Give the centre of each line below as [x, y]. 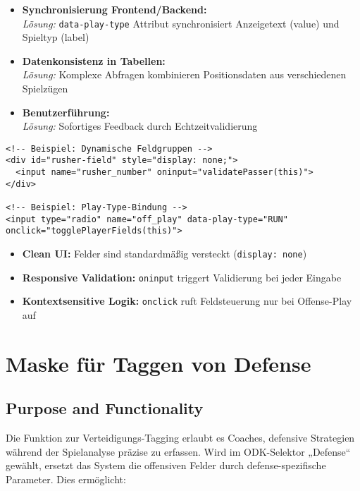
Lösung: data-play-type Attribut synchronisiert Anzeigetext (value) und [181, 23]
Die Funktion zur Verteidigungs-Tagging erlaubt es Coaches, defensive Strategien [180, 438]
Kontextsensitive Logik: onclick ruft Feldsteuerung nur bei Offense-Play [187, 301]
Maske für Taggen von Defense [159, 363]
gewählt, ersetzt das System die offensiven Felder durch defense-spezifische [166, 465]
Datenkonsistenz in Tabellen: [94, 60]
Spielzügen [45, 89]
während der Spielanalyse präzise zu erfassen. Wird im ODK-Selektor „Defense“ [178, 451]
